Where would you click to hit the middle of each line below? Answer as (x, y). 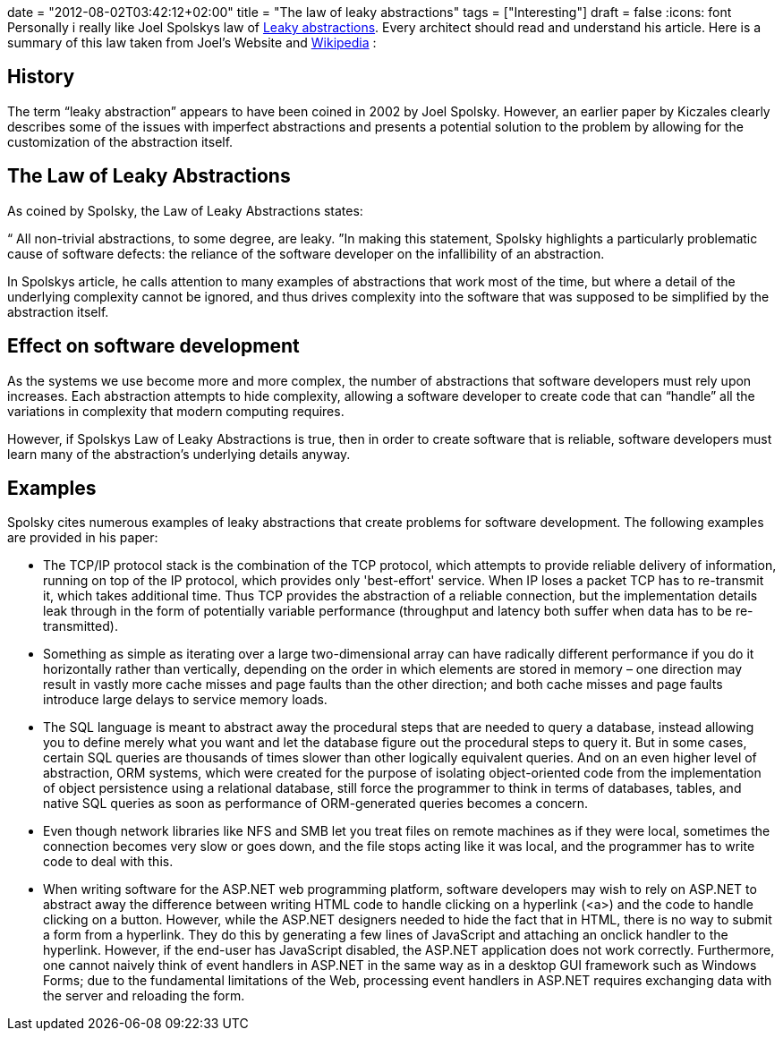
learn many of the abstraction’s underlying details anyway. (179, 454)
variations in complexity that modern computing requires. (176, 411)
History (41, 77)
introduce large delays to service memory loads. (185, 700)
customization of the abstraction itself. (120, 141)
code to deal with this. (108, 862)
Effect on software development (153, 346)
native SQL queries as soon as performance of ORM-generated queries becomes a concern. (316, 804)
